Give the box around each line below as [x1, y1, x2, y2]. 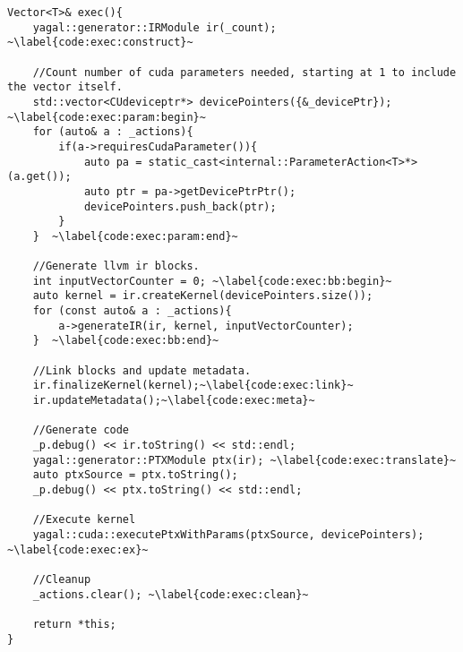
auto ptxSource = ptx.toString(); [32, 468, 238, 482]
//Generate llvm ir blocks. [32, 260, 200, 273]
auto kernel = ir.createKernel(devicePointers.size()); [32, 289, 373, 303]
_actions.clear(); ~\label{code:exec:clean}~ [32, 588, 309, 601]
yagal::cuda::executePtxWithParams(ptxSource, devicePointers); [32, 528, 424, 541]
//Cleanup [32, 572, 91, 586]
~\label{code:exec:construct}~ [7, 36, 193, 49]
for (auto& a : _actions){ [32, 125, 193, 139]
